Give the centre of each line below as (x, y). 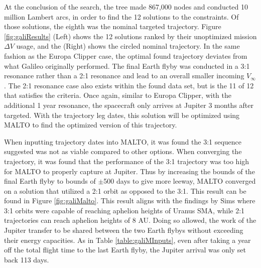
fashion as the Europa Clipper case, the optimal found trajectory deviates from (126, 55)
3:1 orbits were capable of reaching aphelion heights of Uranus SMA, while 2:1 (124, 210)
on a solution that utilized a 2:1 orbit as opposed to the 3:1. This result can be (125, 190)
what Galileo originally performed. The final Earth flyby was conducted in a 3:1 (127, 65)
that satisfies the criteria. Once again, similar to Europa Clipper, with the (118, 95)
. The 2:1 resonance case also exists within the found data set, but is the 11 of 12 (129, 85)
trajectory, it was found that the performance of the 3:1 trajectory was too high (127, 161)
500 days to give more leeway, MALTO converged (180, 181)
